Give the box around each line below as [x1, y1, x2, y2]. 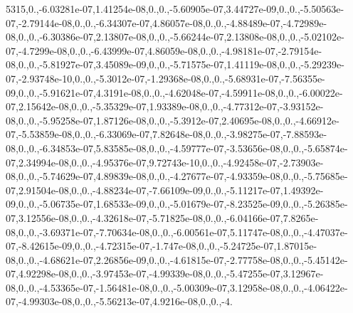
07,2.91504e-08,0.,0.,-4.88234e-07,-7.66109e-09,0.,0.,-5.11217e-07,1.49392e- [6, 182, 324, 197]
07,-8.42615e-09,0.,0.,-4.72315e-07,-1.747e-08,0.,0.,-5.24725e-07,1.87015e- [6, 238, 317, 253]
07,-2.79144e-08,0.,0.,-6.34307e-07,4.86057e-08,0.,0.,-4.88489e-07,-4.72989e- [6, 15, 327, 30]
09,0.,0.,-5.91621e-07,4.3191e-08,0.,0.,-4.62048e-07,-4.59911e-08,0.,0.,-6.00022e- [6, 85, 343, 100]
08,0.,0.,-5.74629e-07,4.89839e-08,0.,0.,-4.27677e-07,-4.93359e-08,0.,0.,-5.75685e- [6, 169, 348, 184]
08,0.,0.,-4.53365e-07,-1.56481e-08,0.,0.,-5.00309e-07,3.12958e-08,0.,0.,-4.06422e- [6, 280, 348, 295]
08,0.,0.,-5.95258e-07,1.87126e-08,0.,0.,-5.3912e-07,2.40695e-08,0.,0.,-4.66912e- [6, 112, 339, 127]
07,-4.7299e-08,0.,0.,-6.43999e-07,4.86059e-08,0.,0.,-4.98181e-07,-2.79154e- [6, 43, 322, 58]
